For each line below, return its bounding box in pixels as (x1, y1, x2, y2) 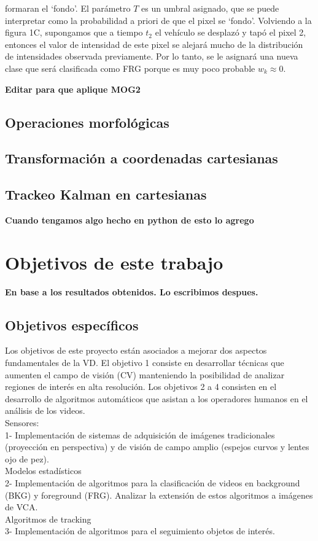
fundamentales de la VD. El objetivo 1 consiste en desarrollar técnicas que (5, 356, 284, 369)
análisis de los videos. (5, 404, 85, 417)
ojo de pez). (5, 452, 49, 465)
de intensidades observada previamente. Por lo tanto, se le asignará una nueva (5, 50, 298, 63)
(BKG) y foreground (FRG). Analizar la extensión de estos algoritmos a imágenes (5, 488, 313, 501)
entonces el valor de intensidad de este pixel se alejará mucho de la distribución (5, 37, 303, 50)
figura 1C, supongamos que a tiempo (5, 26, 143, 39)
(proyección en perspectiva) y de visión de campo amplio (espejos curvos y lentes (5, 440, 309, 453)
